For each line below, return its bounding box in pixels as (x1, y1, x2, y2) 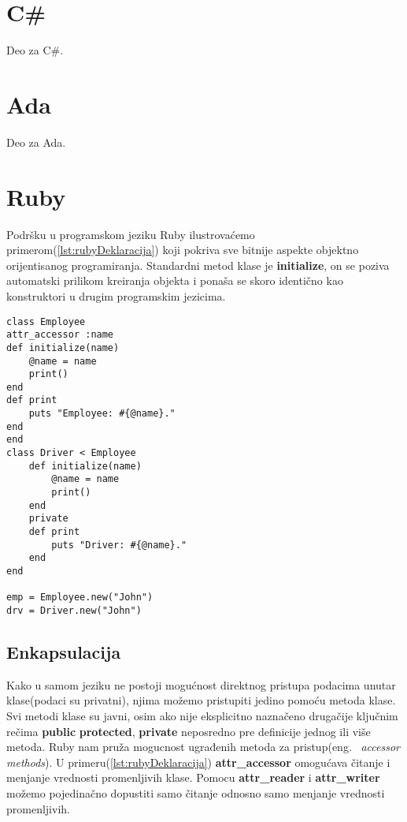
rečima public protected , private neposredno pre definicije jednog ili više (6, 723, 371, 739)
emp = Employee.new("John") (6, 592, 154, 603)
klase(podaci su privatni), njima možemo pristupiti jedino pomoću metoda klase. (6, 692, 396, 708)
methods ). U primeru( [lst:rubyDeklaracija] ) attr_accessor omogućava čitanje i (6, 753, 390, 770)
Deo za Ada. (6, 133, 66, 150)
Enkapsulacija (6, 640, 121, 664)
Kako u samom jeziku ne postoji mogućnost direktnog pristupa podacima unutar (6, 676, 396, 693)
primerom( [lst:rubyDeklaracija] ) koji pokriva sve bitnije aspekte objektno (6, 241, 359, 258)
